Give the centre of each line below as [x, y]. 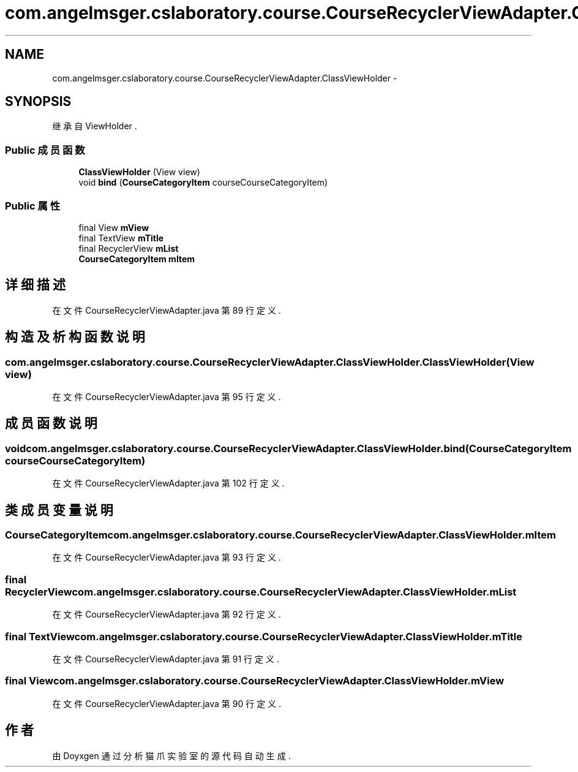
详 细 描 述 [35, 285]
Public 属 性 [33, 206]
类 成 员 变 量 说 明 [59, 510]
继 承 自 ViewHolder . [95, 126]
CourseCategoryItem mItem [137, 259]
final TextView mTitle [121, 238]
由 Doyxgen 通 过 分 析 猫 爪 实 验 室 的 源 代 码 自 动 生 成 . [171, 755]
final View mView [114, 227]
